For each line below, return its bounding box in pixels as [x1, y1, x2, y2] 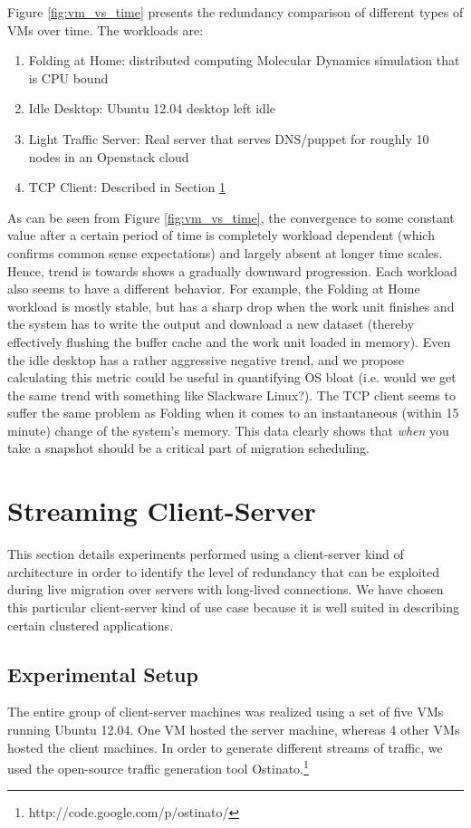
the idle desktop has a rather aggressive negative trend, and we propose [7, 350, 405, 369]
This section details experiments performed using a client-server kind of [7, 544, 404, 563]
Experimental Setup [7, 660, 198, 688]
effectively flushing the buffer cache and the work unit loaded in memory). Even [7, 332, 451, 351]
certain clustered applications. [7, 615, 174, 634]
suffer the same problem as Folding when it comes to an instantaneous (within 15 [7, 403, 459, 422]
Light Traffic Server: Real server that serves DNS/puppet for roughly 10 [28, 129, 429, 148]
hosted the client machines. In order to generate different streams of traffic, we [7, 737, 443, 756]
